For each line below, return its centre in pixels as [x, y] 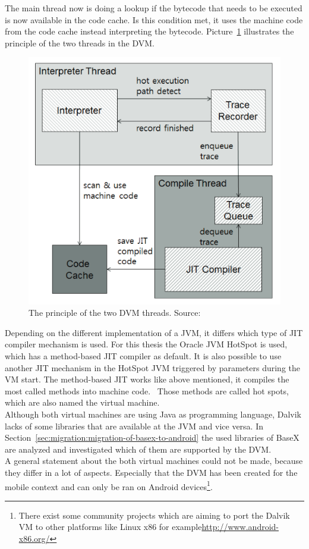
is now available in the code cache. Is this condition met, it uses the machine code [154, 19]
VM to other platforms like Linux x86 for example [110, 527]
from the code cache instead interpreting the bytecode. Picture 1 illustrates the [149, 31]
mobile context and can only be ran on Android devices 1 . [109, 485]
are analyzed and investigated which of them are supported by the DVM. [138, 449]
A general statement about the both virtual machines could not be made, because [154, 461]
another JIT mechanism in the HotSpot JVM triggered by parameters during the [153, 367]
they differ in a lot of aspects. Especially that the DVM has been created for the [151, 472]
